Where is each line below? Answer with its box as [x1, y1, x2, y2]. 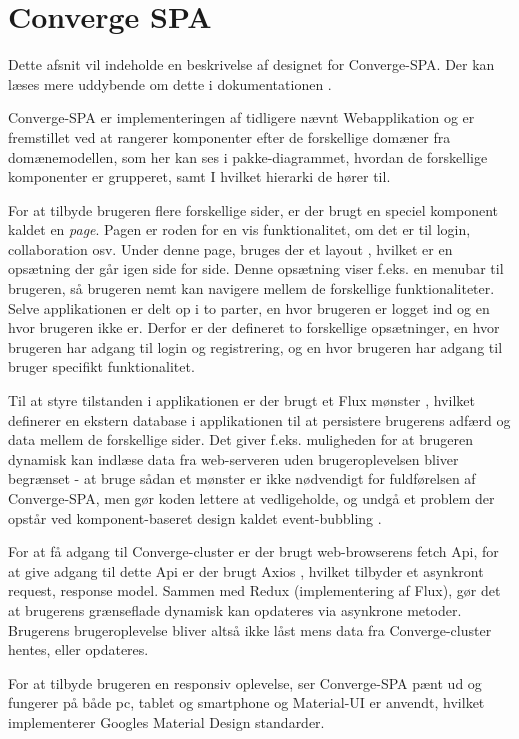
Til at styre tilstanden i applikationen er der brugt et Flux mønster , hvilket [8, 390, 475, 411]
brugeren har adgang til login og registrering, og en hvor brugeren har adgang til [8, 336, 503, 357]
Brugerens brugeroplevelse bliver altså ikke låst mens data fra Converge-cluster [8, 619, 492, 640]
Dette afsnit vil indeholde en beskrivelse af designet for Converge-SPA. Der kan [8, 54, 495, 75]
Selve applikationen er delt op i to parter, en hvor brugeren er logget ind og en [8, 297, 490, 318]
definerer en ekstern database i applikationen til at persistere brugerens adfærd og [8, 409, 511, 430]
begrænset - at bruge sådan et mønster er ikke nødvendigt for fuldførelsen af [8, 468, 476, 489]
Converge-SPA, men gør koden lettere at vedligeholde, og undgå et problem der [8, 488, 495, 508]
